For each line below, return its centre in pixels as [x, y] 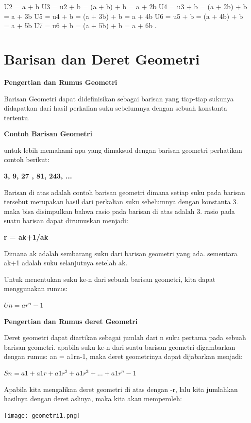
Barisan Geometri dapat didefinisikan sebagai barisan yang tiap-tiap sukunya [119, 98]
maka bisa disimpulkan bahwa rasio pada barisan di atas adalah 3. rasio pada [119, 211]
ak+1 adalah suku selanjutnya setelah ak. [66, 263]
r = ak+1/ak [26, 237]
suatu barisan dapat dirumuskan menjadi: [66, 220]
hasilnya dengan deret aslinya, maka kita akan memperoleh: [93, 399]
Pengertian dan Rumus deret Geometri [71, 321]
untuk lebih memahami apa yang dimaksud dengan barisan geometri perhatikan [123, 150]
